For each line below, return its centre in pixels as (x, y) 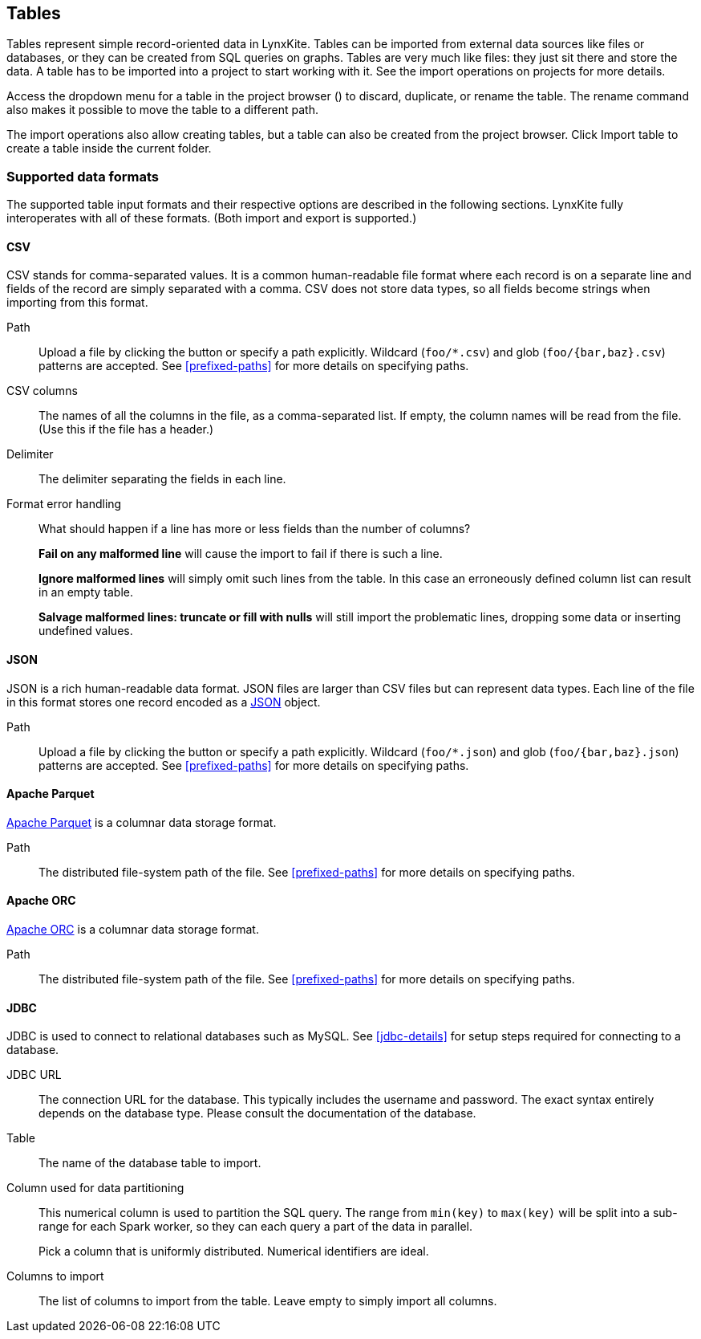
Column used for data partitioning (95, 1188)
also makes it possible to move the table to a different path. (163, 110)
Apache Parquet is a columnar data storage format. (142, 822)
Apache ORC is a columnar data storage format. (133, 930)
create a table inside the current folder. (109, 149)
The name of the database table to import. (150, 1163)
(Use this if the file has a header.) (126, 429)
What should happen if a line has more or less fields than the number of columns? (255, 529)
